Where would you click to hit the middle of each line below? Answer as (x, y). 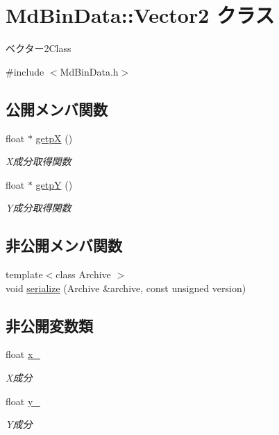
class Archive (83, 274)
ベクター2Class (39, 48)
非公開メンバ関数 (64, 245)
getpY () (54, 184)
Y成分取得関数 (39, 208)
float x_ (23, 354)
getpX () (54, 138)
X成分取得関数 (39, 161)
